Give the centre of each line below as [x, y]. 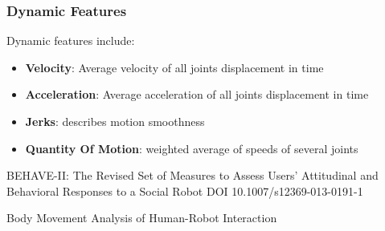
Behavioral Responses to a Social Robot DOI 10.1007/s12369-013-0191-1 [185, 190]
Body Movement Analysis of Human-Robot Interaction [142, 218]
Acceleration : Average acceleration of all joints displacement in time [197, 94]
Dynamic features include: [71, 41]
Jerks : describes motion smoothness [115, 121]
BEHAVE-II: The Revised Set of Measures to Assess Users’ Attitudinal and [192, 175]
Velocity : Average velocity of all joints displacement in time [174, 67]
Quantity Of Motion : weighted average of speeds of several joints [192, 148]
